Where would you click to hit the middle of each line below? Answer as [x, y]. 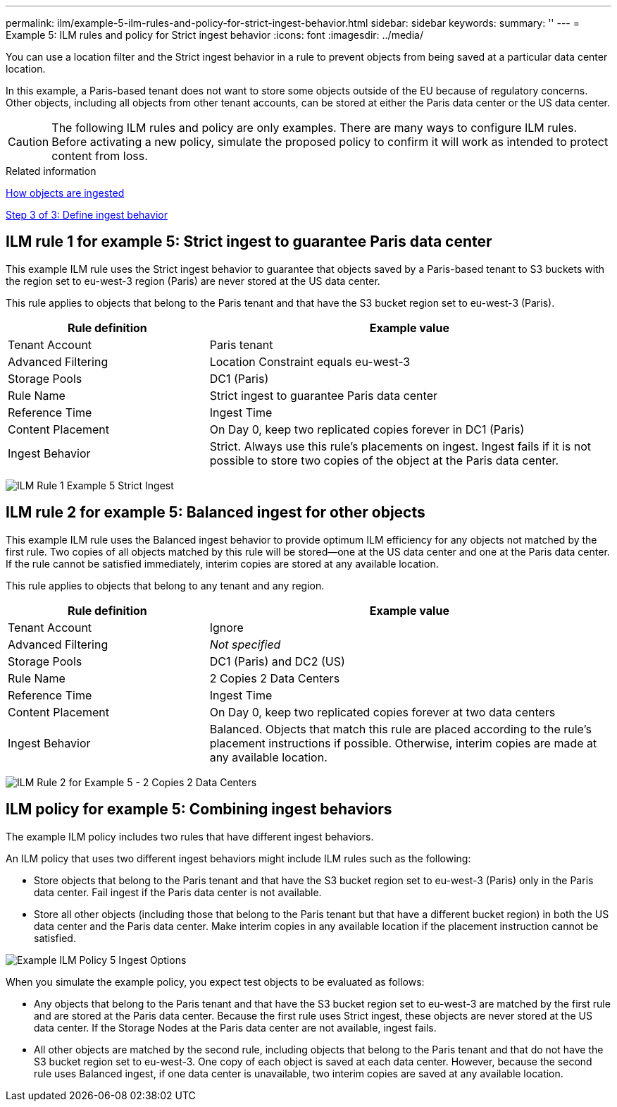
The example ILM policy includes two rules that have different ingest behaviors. [190, 836]
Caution [29, 142]
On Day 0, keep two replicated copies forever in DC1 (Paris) [367, 429]
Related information [51, 171]
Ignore [226, 627]
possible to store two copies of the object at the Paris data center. [384, 460]
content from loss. [100, 156]
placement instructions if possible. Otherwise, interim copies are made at [403, 743]
